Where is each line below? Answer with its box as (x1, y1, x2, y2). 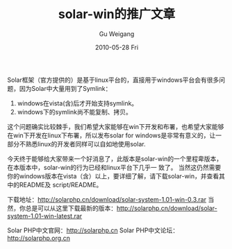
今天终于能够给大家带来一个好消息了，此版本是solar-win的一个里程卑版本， (7, 154, 223, 163)
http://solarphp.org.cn (7, 234, 71, 242)
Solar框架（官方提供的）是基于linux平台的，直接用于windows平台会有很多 (7, 76, 219, 84)
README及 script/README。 (19, 180, 103, 189)
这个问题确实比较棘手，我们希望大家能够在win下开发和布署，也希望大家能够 (7, 122, 224, 130)
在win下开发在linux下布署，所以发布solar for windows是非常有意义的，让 (7, 131, 216, 139)
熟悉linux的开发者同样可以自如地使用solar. (25, 139, 146, 148)
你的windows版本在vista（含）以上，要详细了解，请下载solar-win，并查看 (7, 171, 219, 180)
